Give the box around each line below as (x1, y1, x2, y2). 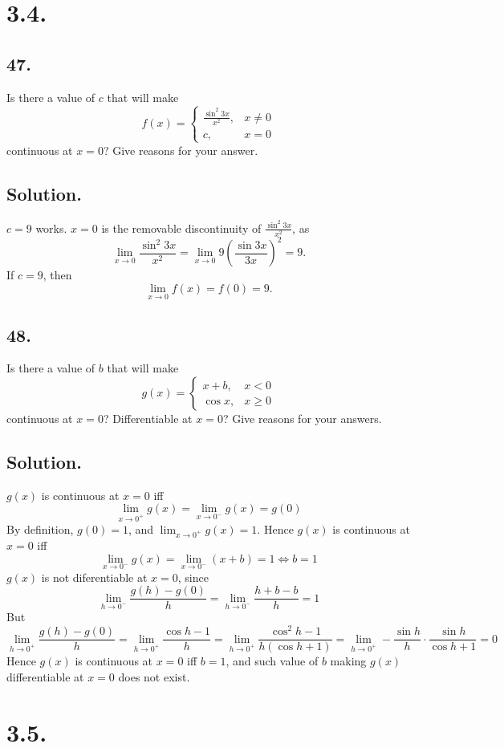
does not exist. (118, 668, 190, 685)
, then (43, 266, 72, 283)
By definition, (6, 521, 74, 538)
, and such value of (226, 652, 319, 669)
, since (177, 568, 209, 585)
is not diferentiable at (41, 568, 148, 585)
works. (35, 219, 67, 236)
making (330, 652, 367, 669)
